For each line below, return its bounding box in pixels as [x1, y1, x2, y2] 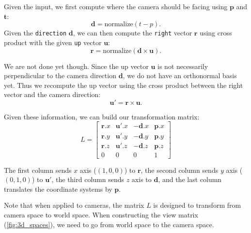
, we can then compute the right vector [73, 28, 192, 38]
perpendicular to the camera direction [4, 70, 116, 81]
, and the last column [158, 174, 222, 184]
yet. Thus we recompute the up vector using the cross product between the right [4, 80, 243, 90]
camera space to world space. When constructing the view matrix [4, 209, 198, 219]
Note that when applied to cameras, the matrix [4, 200, 144, 210]
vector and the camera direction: [4, 89, 101, 100]
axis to [131, 174, 152, 184]
